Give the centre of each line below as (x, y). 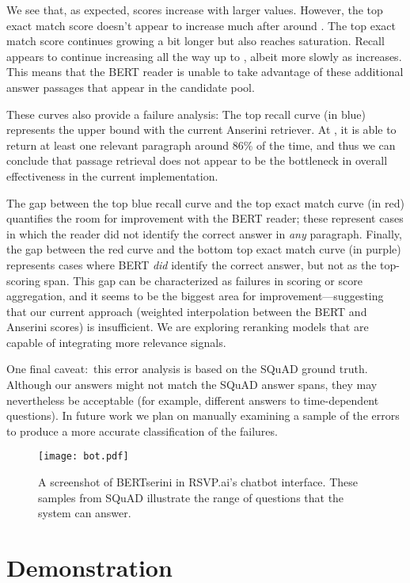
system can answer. (85, 513)
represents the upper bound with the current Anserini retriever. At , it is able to (201, 130)
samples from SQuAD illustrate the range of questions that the (191, 497)
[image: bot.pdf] (84, 457)
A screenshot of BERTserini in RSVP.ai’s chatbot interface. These (198, 482)
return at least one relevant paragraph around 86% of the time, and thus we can (201, 145)
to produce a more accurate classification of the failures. (142, 431)
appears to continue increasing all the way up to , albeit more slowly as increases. (204, 56)
